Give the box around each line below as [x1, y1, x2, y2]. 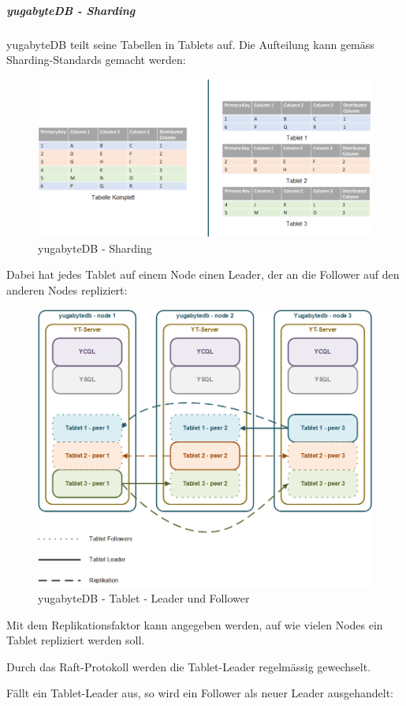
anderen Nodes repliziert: [6, 282, 128, 299]
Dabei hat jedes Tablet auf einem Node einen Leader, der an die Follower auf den [6, 266, 400, 283]
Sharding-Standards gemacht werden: [6, 51, 186, 68]
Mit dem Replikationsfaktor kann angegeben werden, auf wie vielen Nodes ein [6, 616, 383, 633]
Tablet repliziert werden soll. [6, 632, 145, 648]
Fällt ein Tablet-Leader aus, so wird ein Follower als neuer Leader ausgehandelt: [6, 685, 393, 701]
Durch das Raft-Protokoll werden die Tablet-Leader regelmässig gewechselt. [6, 658, 371, 674]
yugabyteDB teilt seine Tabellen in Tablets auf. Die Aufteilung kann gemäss [6, 36, 374, 52]
